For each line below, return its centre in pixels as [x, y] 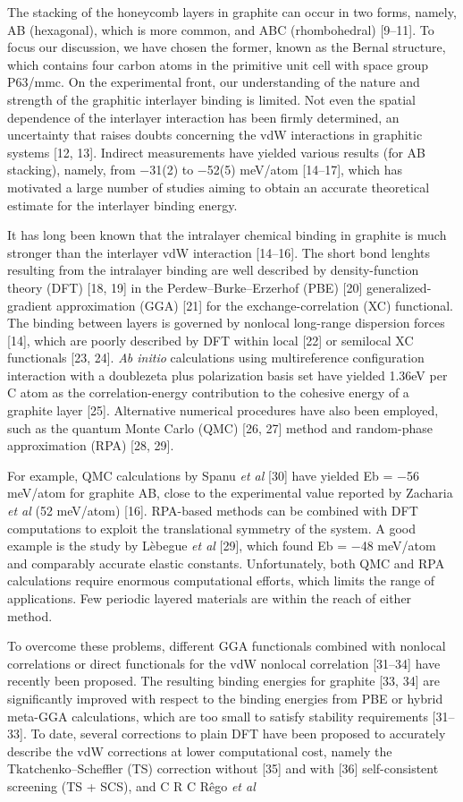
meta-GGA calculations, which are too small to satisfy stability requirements [218, 716]
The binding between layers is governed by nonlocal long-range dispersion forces [226, 323]
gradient [30, 305]
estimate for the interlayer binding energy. [122, 205]
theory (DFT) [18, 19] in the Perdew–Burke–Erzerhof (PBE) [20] [185, 287]
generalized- [399, 287]
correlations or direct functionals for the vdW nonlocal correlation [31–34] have [224, 663]
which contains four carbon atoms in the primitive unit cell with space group [218, 64]
